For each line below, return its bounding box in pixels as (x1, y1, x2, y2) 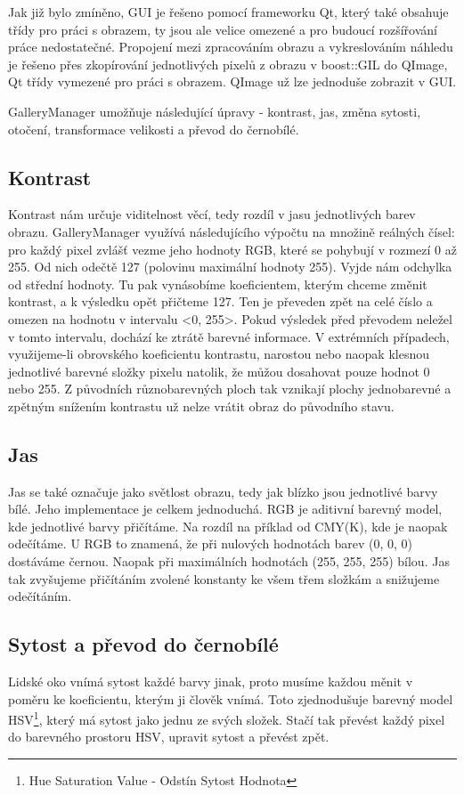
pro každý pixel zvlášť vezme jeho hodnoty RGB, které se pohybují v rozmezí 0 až (8, 239, 457, 258)
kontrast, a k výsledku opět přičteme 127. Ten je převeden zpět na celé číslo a (8, 292, 433, 311)
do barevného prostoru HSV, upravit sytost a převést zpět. (8, 727, 330, 746)
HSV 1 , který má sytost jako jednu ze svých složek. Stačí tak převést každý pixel (8, 708, 445, 728)
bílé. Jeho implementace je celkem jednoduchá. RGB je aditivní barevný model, (8, 499, 443, 518)
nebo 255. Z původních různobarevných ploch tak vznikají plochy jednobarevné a (8, 379, 452, 398)
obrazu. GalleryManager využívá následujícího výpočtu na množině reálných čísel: (8, 222, 455, 240)
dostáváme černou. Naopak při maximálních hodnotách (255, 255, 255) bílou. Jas (8, 552, 450, 571)
